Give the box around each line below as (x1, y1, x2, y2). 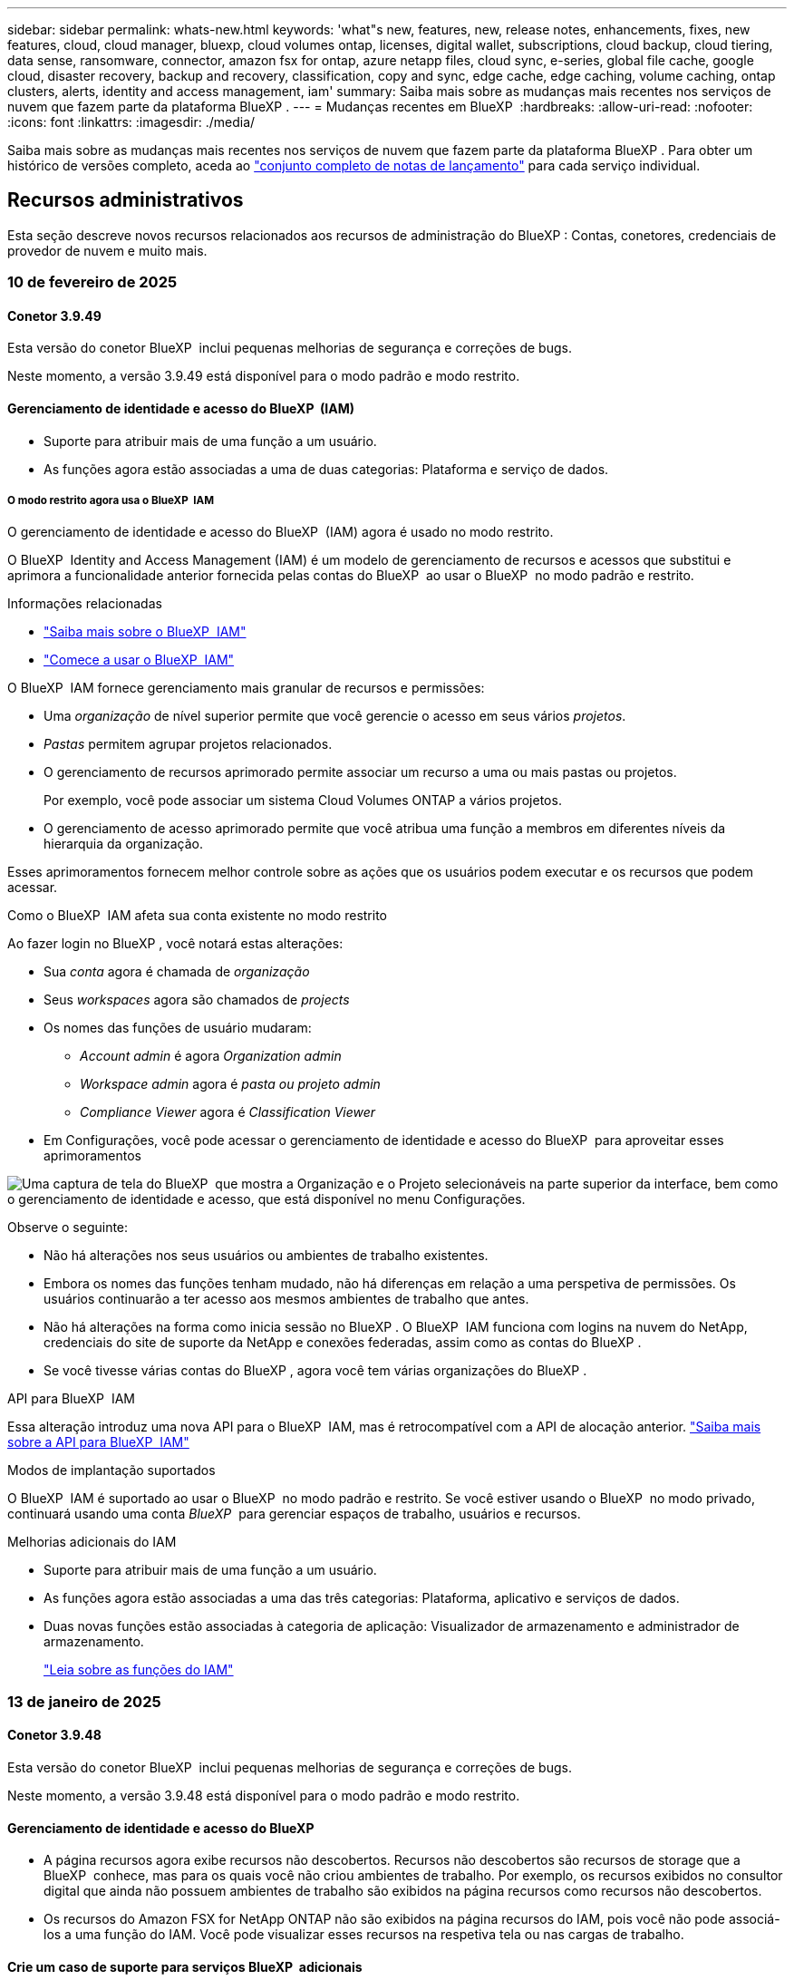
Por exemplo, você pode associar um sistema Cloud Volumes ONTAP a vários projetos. (44, 792, 562, 809)
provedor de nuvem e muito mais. (7, 242, 208, 258)
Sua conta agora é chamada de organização (44, 964, 310, 980)
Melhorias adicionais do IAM (7, 1534, 177, 1550)
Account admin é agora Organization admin (80, 1048, 342, 1064)
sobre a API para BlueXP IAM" (7, 1434, 189, 1451)
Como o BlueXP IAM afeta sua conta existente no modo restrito (7, 907, 387, 924)
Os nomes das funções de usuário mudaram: (44, 1020, 312, 1036)
